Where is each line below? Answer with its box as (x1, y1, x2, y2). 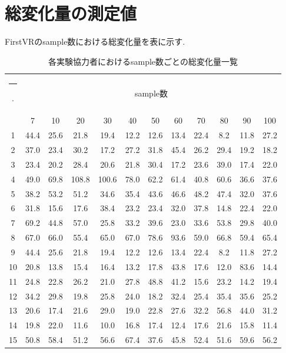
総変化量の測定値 (5, 1, 137, 25)
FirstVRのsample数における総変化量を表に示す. (5, 35, 185, 48)
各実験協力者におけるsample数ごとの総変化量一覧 (48, 55, 238, 67)
